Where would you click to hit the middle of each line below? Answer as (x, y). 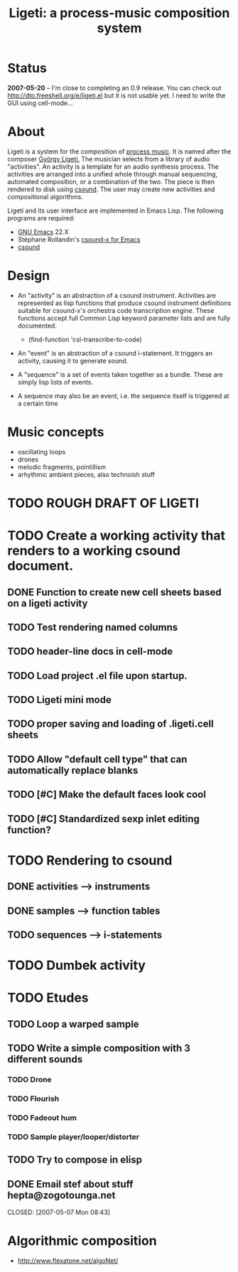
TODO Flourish (33, 1099)
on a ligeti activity (48, 603)
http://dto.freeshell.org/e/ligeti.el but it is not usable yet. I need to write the (117, 95)
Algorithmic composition (82, 1241)
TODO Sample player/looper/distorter (74, 1137)
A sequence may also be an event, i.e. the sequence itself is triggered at (123, 395)
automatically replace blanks (73, 770)
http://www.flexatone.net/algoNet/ (68, 1261)
